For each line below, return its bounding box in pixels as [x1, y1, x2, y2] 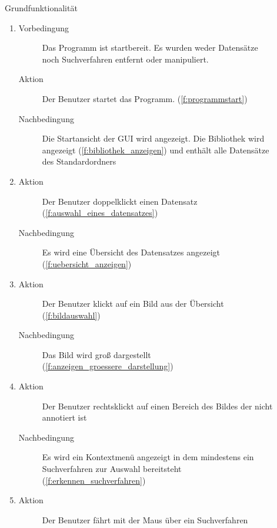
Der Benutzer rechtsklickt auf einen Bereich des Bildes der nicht [42, 399, 273, 412]
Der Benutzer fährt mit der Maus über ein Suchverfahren [42, 513, 248, 526]
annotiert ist [42, 411, 87, 424]
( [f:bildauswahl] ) [42, 309, 101, 321]
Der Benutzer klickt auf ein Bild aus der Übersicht [42, 297, 224, 310]
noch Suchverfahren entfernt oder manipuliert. [42, 53, 209, 65]
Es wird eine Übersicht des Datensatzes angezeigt [42, 246, 220, 258]
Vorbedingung [18, 21, 69, 34]
